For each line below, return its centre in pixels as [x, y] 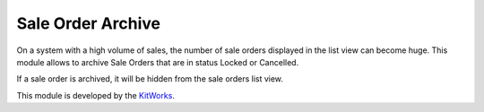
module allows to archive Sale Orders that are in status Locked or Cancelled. [158, 62]
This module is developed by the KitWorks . [95, 95]
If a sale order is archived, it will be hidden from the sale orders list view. [150, 79]
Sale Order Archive [89, 23]
